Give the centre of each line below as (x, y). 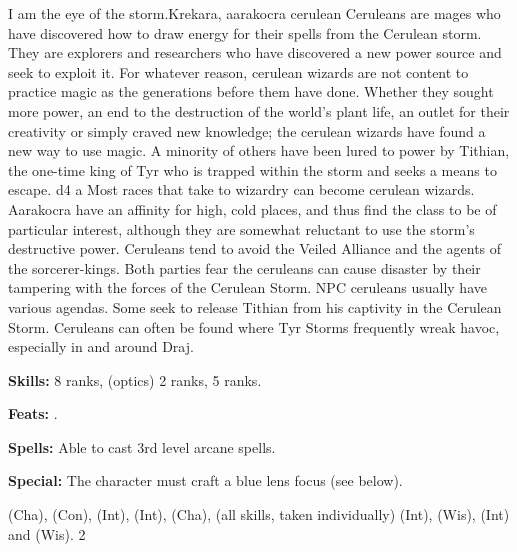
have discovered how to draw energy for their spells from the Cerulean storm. (245, 32)
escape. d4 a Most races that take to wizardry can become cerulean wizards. (241, 189)
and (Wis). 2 (47, 533)
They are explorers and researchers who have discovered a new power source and (255, 52)
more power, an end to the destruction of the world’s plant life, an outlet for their (259, 110)
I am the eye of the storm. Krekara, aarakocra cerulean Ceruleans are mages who (254, 13)
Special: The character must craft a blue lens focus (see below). (205, 480)
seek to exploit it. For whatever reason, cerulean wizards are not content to (238, 71)
